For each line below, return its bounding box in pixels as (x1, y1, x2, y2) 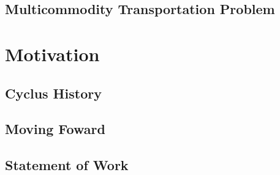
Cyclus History (5, 83, 102, 102)
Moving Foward (5, 119, 105, 138)
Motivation (5, 41, 100, 66)
